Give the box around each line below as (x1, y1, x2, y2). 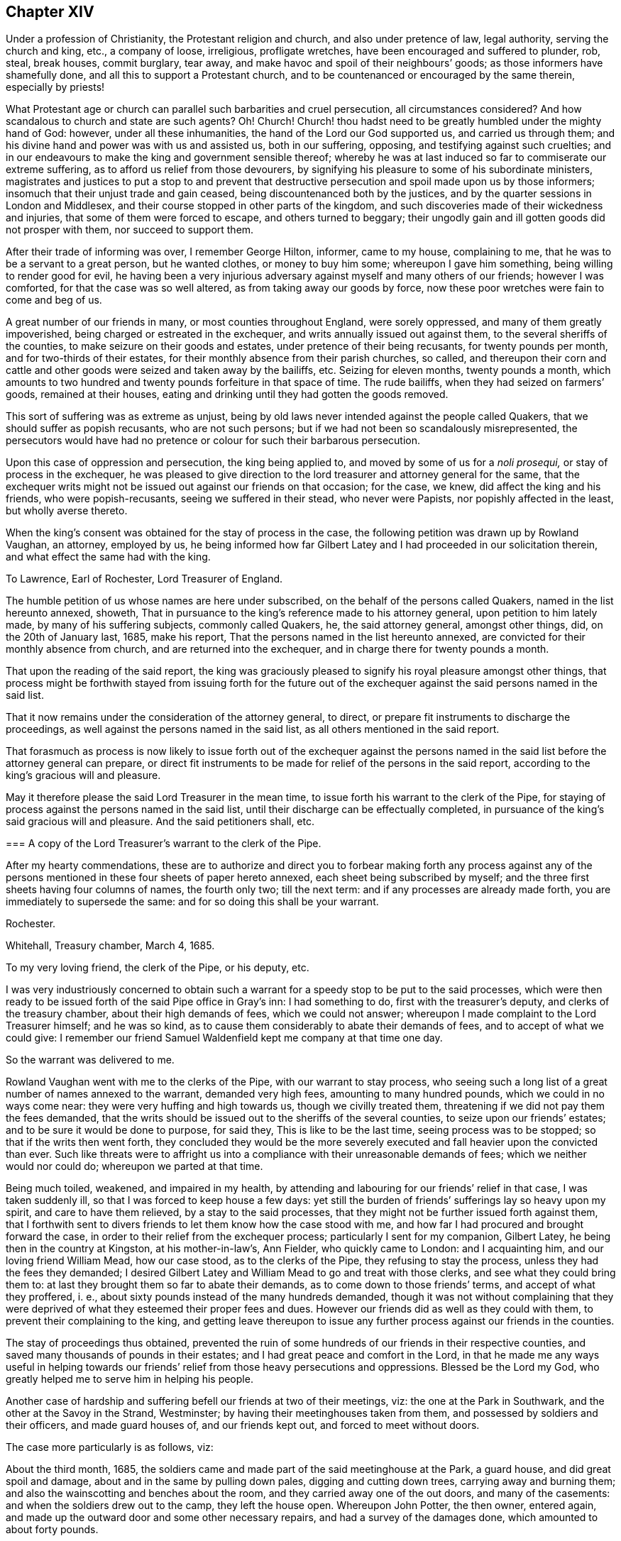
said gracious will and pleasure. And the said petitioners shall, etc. (6, 815, 314, 828)
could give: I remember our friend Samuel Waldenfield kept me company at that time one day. (6, 1032, 443, 1044)
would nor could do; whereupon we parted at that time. (6, 1160, 263, 1173)
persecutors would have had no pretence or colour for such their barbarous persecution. (6, 434, 420, 447)
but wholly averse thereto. (6, 504, 128, 517)
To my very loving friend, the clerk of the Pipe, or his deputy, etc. (6, 961, 309, 974)
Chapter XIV (6, 3, 94, 21)
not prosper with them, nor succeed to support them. (6, 223, 254, 236)
